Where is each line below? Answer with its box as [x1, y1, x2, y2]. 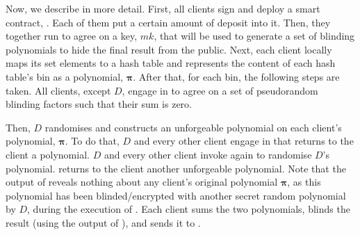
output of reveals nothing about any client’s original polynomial [6, 175, 278, 189]
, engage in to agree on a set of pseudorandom [122, 83, 318, 97]
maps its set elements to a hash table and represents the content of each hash [6, 56, 336, 70]
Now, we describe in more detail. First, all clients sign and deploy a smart [6, 1, 320, 15]
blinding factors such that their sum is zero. [6, 97, 192, 111]
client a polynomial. [6, 147, 90, 161]
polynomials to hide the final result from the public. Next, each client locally [6, 42, 332, 56]
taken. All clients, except [6, 83, 111, 97]
